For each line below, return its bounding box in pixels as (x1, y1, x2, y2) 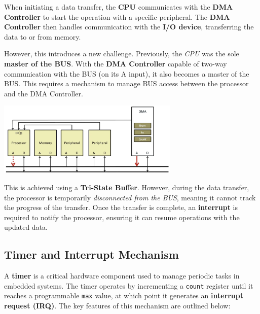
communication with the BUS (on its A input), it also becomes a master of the (4, 68, 249, 79)
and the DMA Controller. (4, 88, 83, 98)
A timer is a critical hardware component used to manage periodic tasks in (4, 270, 240, 281)
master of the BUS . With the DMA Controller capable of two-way (4, 58, 227, 68)
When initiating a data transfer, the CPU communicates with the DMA (4, 2, 233, 12)
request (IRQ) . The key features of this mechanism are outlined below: (4, 300, 231, 311)
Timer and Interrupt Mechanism (4, 247, 179, 262)
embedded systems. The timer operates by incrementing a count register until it (4, 280, 253, 291)
